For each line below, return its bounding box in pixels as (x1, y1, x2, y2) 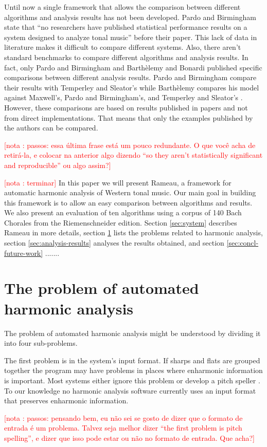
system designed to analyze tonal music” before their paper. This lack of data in (4, 31, 257, 42)
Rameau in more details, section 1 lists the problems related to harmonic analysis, (4, 227, 263, 238)
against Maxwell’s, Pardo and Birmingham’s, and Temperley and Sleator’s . (4, 92, 243, 103)
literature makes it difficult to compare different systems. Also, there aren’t (4, 42, 241, 52)
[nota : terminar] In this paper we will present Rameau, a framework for (4, 177, 232, 188)
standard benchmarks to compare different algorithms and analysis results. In (4, 51, 248, 62)
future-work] (4, 247, 43, 258)
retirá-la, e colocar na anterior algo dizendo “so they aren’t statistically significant (4, 150, 263, 160)
